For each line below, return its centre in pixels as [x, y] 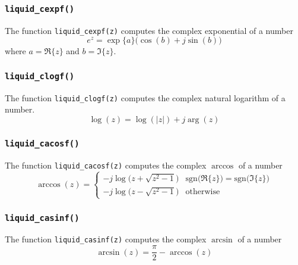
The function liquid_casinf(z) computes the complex [106, 239]
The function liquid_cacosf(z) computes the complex [106, 165]
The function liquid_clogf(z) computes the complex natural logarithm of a [145, 97]
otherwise [203, 192]
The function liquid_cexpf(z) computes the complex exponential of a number [149, 30]
